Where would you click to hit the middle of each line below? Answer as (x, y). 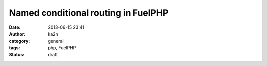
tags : (15, 48)
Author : (17, 34)
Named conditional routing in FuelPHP (89, 13)
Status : (17, 55)
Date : (15, 27)
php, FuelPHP (62, 48)
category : (20, 41)
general (56, 41)
